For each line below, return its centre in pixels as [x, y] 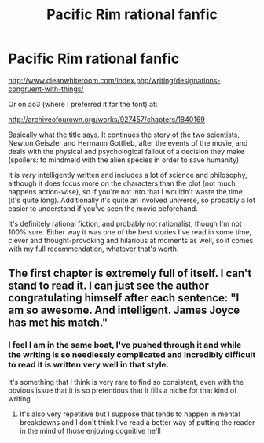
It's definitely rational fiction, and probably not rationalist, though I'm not [125, 223]
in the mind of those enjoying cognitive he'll [90, 430]
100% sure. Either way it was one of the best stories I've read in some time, [130, 232]
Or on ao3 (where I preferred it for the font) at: [83, 104]
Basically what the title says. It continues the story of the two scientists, [124, 135]
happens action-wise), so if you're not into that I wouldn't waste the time [126, 191]
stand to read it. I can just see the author [109, 286]
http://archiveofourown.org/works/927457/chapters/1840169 [107, 119]
